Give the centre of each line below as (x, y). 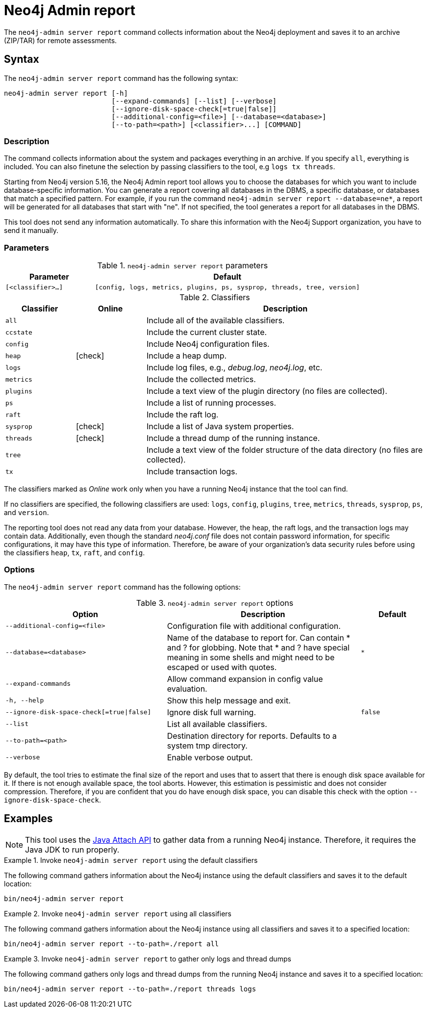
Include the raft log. (182, 415)
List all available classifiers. (217, 724)
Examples (28, 819)
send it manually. (31, 231)
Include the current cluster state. (207, 332)
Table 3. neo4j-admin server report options (215, 603)
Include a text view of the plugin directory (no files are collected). (267, 391)
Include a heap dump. (187, 356)
